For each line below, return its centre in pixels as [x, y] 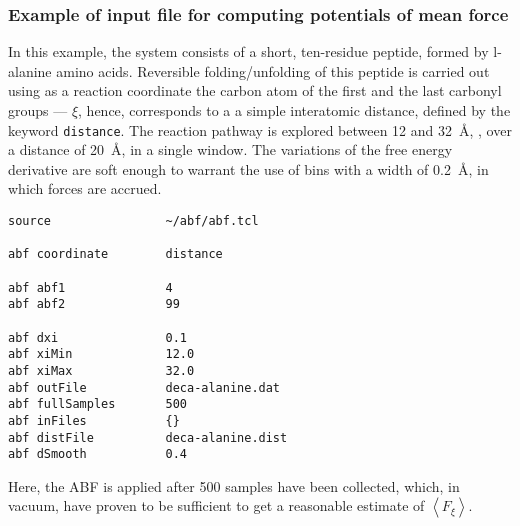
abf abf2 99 [94, 304]
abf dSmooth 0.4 [97, 454]
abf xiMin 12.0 [101, 354]
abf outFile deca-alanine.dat [144, 387]
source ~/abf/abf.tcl [133, 221]
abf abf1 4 [90, 287]
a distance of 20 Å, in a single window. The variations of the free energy [230, 149]
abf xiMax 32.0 [101, 370]
